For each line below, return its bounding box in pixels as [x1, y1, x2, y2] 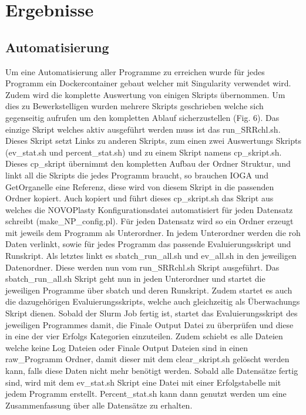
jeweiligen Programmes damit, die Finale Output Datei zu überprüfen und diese [5, 318, 294, 330]
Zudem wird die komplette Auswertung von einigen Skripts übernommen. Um [5, 88, 285, 100]
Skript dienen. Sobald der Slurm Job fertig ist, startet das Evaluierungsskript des [5, 307, 298, 319]
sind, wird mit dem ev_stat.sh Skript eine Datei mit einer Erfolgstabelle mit [5, 376, 281, 388]
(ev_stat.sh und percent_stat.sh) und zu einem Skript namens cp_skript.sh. [5, 146, 282, 158]
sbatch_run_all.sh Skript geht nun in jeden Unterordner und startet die [5, 272, 265, 285]
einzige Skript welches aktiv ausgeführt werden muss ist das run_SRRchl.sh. [5, 123, 281, 135]
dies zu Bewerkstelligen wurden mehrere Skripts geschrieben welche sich [5, 100, 264, 112]
